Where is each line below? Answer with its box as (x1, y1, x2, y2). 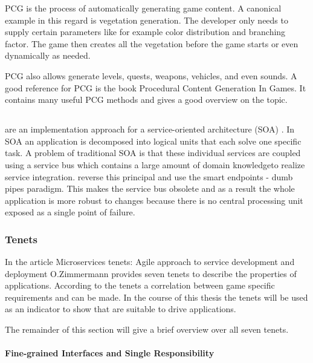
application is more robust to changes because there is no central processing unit (5, 194, 303, 206)
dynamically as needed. (5, 49, 91, 62)
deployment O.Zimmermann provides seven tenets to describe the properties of (5, 267, 297, 280)
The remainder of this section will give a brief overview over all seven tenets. (5, 323, 289, 336)
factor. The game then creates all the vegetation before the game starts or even (5, 37, 298, 50)
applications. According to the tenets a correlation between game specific (5, 279, 275, 292)
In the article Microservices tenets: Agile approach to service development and (5, 255, 295, 268)
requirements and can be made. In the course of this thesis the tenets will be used (5, 290, 308, 303)
